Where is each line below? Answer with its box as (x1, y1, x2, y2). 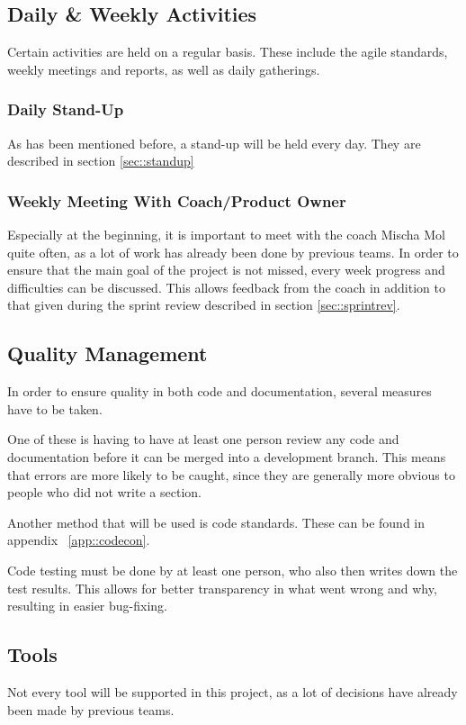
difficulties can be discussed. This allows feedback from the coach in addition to (7, 277, 445, 296)
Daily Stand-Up (7, 98, 124, 121)
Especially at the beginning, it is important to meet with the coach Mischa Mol (7, 225, 445, 244)
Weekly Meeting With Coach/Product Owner (7, 189, 346, 212)
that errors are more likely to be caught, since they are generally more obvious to (7, 465, 455, 484)
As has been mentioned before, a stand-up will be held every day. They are (7, 133, 421, 152)
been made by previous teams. (7, 700, 175, 719)
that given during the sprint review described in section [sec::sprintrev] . (7, 295, 400, 314)
